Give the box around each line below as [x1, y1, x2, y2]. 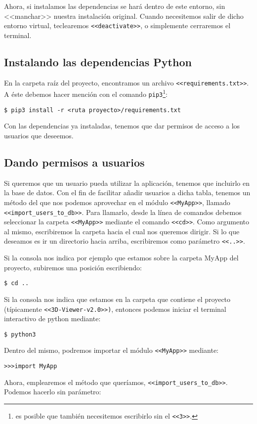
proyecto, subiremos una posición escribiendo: [4, 262, 142, 272]
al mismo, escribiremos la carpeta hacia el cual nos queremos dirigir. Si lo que [4, 226, 240, 236]
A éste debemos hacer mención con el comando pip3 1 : [4, 87, 168, 99]
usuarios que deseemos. [4, 130, 74, 140]
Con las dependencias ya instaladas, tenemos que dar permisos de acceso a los [4, 121, 240, 131]
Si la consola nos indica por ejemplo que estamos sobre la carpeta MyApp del [4, 253, 239, 263]
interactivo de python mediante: [4, 313, 101, 324]
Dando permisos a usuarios [4, 154, 145, 170]
